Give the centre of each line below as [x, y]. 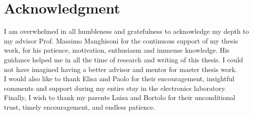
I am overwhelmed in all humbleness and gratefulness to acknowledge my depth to [126, 31]
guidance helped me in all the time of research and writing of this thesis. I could [124, 59]
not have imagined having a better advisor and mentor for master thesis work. [121, 69]
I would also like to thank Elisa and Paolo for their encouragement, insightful [119, 79]
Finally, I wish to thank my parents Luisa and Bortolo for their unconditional [120, 97]
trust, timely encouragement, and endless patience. [80, 107]
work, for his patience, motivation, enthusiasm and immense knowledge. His [117, 50]
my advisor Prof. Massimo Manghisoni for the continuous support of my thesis [121, 40]
